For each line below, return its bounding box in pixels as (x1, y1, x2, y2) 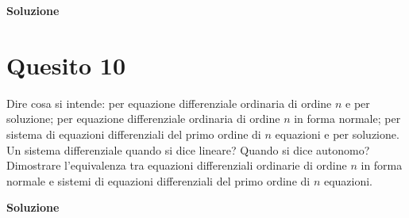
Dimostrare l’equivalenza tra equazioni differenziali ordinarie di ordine (6, 157, 347, 174)
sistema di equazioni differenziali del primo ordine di (6, 125, 261, 142)
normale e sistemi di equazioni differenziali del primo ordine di (6, 172, 311, 189)
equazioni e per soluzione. (275, 125, 399, 142)
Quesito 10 (6, 48, 126, 81)
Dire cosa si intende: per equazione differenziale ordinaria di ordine (6, 94, 332, 111)
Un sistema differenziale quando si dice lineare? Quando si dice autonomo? (6, 141, 370, 158)
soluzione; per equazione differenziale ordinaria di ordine (6, 110, 280, 127)
